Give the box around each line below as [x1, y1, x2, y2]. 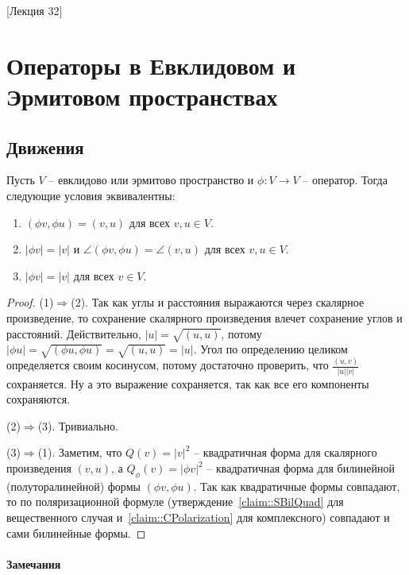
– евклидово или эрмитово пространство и [48, 172, 254, 188]
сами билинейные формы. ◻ [6, 524, 146, 541]
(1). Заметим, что [37, 444, 122, 461]
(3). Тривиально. [37, 417, 118, 434]
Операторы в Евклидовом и [6, 48, 296, 81]
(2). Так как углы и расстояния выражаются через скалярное [71, 294, 365, 311]
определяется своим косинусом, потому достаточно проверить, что [6, 357, 329, 373]
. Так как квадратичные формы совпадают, [193, 477, 400, 494]
